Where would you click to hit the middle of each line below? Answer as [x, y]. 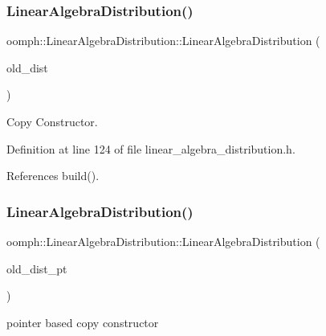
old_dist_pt [37, 268]
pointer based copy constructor [83, 322]
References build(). [53, 176]
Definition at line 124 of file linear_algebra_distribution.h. [151, 148]
